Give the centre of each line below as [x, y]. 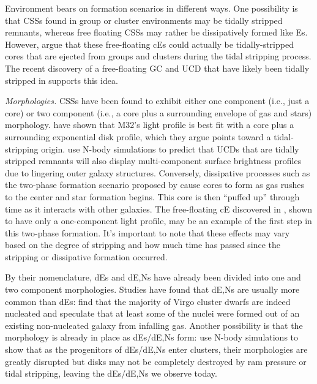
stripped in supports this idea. [62, 80]
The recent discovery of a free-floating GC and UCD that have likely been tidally [157, 68]
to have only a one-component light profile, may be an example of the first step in [158, 221]
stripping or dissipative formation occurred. [86, 256]
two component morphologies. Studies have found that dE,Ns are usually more [152, 289]
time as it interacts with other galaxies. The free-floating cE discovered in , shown [158, 209]
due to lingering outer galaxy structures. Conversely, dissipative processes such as [158, 172]
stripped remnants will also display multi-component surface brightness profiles [153, 161]
